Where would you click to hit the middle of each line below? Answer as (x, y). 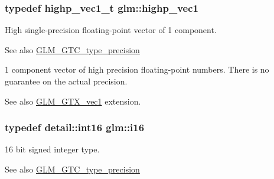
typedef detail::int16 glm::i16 (75, 127)
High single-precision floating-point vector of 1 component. (111, 30)
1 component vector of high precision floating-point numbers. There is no (137, 69)
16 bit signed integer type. (52, 149)
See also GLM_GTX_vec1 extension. (73, 101)
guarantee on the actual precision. (66, 81)
